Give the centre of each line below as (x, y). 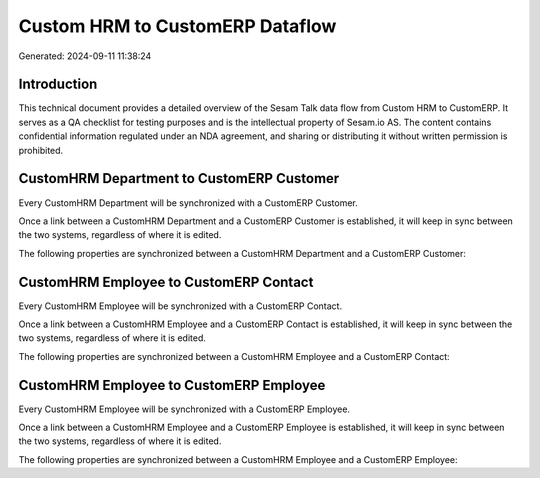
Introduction (58, 84)
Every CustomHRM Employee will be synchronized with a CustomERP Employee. (184, 409)
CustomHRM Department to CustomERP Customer (179, 178)
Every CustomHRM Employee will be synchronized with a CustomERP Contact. (180, 306)
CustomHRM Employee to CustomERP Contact (166, 281)
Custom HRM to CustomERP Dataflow (177, 26)
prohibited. (41, 150)
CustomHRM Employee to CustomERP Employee (172, 385)
